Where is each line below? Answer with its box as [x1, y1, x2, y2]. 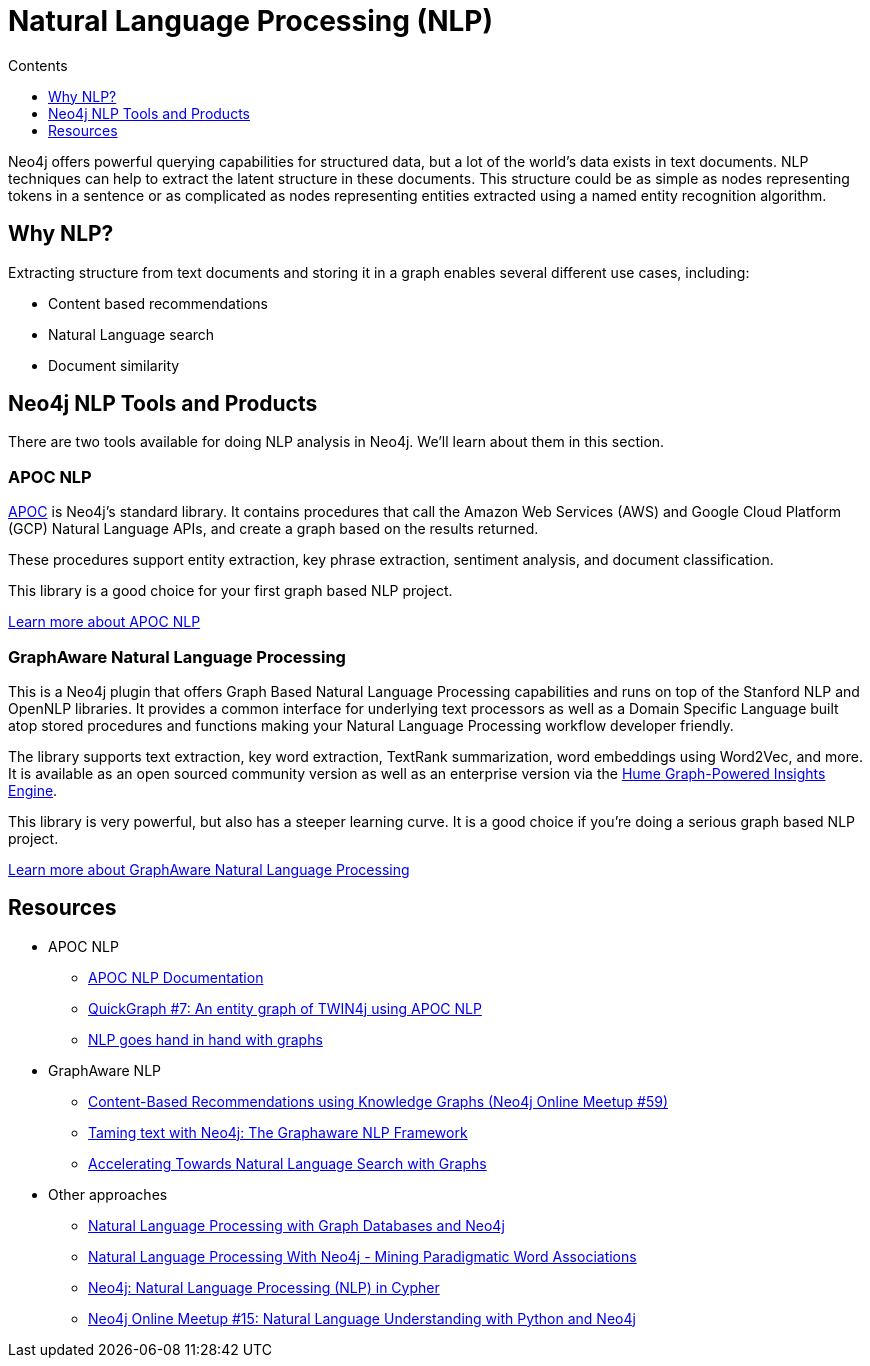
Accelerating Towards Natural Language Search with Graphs [88, 1154, 487, 1172]
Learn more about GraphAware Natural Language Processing [8, 860, 410, 878]
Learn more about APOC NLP [8, 613, 201, 631]
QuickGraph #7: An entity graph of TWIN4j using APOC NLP [88, 999, 482, 1017]
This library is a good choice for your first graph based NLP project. [8, 582, 453, 600]
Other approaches [48, 1185, 168, 1203]
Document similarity [48, 356, 180, 374]
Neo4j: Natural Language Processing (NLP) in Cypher [88, 1278, 440, 1296]
